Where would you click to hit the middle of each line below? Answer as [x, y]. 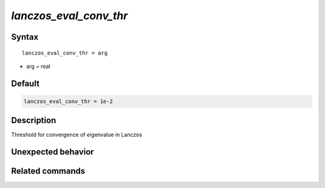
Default [25, 83]
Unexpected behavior [53, 152]
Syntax [25, 37]
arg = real [38, 66]
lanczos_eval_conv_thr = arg [65, 53]
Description [34, 120]
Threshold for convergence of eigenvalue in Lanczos [77, 135]
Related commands [48, 171]
